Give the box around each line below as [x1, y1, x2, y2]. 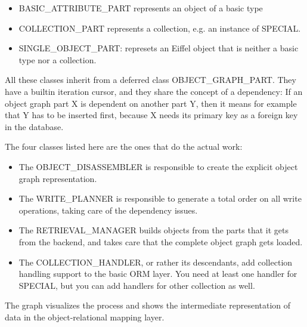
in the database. [5, 120, 64, 132]
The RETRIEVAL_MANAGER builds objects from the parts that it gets [18, 224, 289, 236]
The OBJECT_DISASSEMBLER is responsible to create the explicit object [18, 160, 298, 172]
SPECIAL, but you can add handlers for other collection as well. [18, 279, 255, 291]
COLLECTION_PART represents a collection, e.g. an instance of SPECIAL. [18, 21, 301, 34]
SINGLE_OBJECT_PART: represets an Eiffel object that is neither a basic [18, 42, 299, 54]
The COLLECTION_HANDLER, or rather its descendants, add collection [18, 255, 293, 268]
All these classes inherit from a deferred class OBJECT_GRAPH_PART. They [5, 73, 296, 86]
